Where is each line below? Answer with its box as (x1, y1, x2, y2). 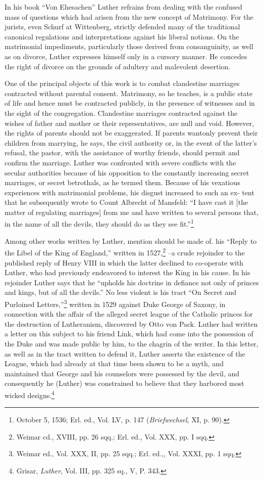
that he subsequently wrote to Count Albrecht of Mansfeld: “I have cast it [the (5, 197, 248, 207)
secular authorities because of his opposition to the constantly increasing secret (5, 167, 249, 178)
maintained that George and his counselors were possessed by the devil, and (5, 368, 240, 378)
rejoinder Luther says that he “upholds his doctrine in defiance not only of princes (5, 277, 259, 287)
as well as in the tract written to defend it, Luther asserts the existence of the (5, 348, 245, 359)
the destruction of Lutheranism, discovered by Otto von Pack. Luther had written (5, 318, 258, 329)
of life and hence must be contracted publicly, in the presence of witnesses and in (5, 98, 255, 108)
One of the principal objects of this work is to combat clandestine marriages (5, 78, 240, 89)
